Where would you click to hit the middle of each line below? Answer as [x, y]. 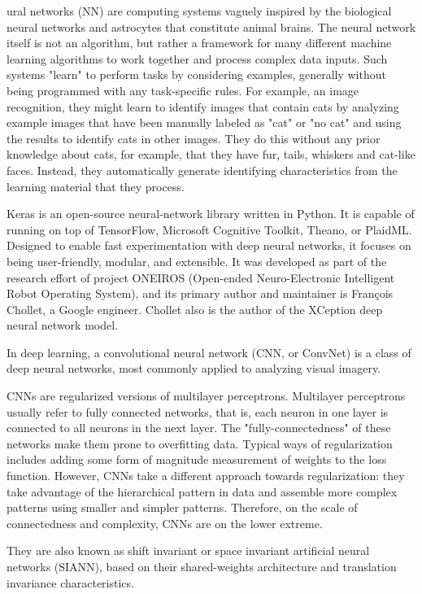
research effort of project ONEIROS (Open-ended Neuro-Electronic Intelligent [201, 277]
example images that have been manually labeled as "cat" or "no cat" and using [204, 122]
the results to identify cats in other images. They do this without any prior [194, 138]
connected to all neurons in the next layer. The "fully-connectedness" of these [199, 428]
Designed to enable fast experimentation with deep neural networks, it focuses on [209, 245]
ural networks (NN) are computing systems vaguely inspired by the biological [199, 11]
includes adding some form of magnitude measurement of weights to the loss [197, 459]
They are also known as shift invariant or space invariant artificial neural [188, 550]
